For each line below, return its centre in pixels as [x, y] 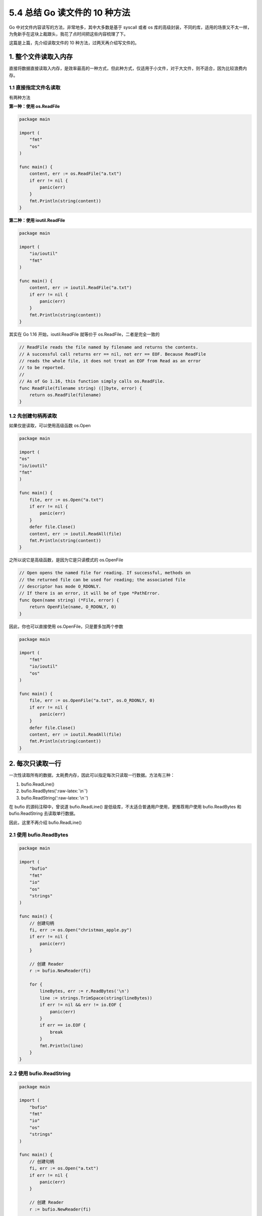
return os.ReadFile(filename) [65, 395]
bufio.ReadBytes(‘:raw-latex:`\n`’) [54, 791]
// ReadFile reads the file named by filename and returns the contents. [109, 347]
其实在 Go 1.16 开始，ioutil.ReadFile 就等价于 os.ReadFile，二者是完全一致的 [84, 334]
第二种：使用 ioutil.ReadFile [37, 220]
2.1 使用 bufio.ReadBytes [39, 835]
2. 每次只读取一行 [35, 764]
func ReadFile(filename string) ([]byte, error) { [81, 388]
